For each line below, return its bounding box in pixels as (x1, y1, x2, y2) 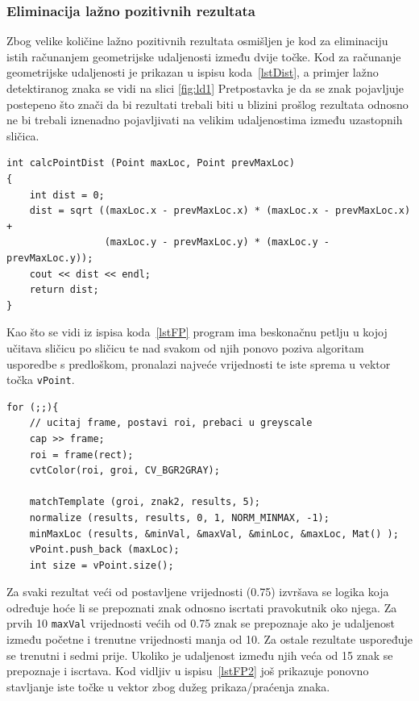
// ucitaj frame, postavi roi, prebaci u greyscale (29, 417, 313, 429)
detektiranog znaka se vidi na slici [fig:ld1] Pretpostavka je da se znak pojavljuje (6, 80, 404, 96)
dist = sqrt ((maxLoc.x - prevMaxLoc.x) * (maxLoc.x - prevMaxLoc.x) (29, 205, 411, 217)
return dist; (29, 284, 99, 296)
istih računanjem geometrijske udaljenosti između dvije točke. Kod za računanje (6, 48, 401, 65)
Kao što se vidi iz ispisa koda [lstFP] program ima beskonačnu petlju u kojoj (6, 323, 388, 340)
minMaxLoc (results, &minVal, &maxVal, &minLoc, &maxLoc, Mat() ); (29, 528, 399, 540)
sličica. (6, 127, 39, 144)
